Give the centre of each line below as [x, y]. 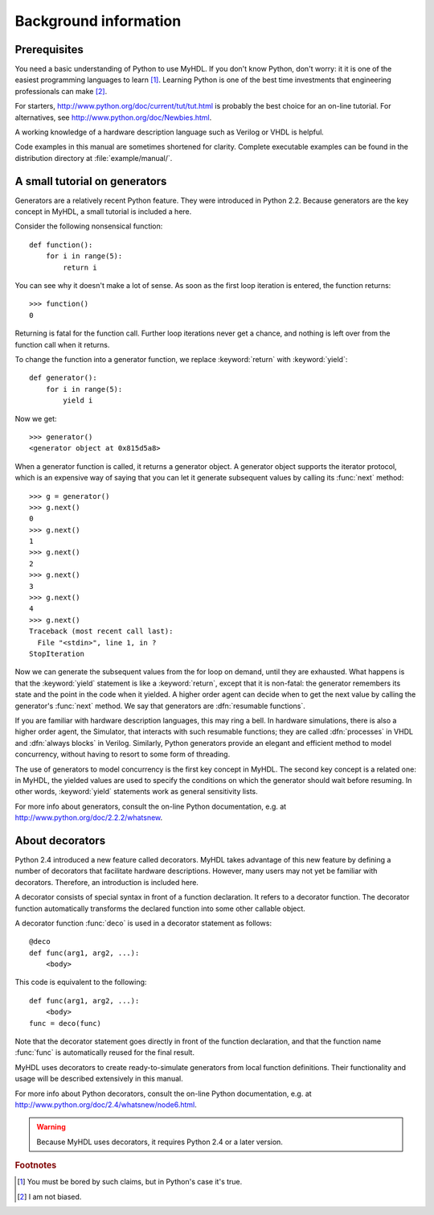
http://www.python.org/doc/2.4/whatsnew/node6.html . [106, 1105]
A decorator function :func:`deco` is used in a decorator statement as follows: [143, 923]
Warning [51, 1127]
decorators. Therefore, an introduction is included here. [106, 882]
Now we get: [36, 418]
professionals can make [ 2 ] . [61, 91]
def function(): [61, 245]
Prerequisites [49, 49]
